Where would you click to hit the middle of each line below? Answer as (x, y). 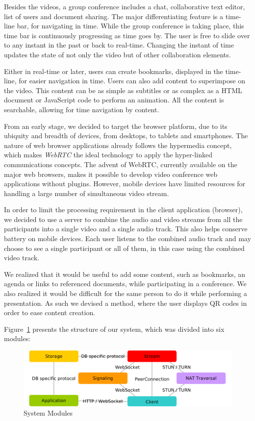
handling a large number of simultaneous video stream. (87, 193)
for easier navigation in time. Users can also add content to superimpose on (132, 81)
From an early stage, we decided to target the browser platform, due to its (116, 126)
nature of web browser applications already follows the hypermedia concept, (118, 145)
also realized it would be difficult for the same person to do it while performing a (126, 293)
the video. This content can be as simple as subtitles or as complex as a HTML (123, 90)
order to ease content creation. (50, 312)
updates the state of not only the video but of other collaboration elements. (117, 54)
